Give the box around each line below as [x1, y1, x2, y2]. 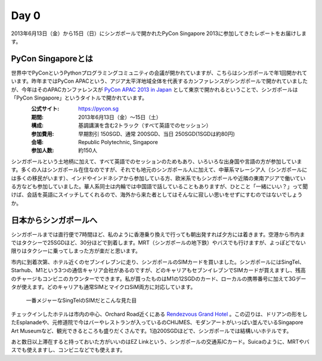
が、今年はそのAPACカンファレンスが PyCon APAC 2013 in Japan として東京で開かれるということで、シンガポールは [11, 86, 298, 93]
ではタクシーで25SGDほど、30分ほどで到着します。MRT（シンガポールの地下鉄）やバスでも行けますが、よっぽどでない [11, 239, 306, 246]
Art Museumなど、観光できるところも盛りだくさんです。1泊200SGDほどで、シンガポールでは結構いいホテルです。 [11, 327, 292, 334]
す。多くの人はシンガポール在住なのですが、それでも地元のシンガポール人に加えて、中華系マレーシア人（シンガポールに [11, 166, 308, 173]
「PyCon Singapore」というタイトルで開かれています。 [11, 94, 148, 101]
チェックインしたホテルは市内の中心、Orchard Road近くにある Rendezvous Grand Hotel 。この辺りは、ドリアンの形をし [11, 310, 308, 318]
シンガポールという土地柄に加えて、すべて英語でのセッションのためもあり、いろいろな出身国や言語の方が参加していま [11, 158, 302, 165]
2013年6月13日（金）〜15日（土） [78, 113, 162, 120]
